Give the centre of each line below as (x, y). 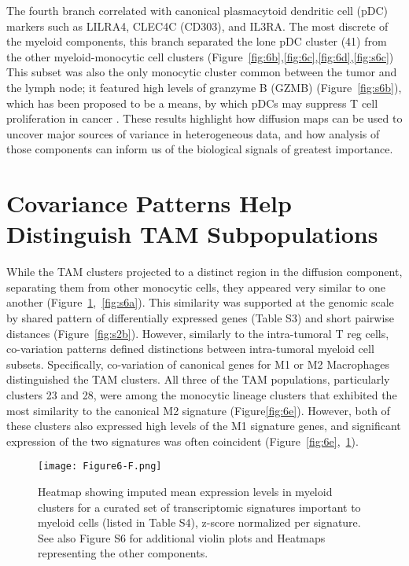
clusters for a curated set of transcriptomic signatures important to (199, 507)
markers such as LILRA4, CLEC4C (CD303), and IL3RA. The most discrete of (197, 26)
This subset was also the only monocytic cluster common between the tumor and (202, 72)
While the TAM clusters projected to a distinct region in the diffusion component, (204, 272)
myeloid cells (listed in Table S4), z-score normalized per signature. (199, 522)
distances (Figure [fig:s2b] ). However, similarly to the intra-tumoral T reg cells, (198, 333)
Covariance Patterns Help (149, 203)
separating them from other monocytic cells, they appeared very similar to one (196, 287)
